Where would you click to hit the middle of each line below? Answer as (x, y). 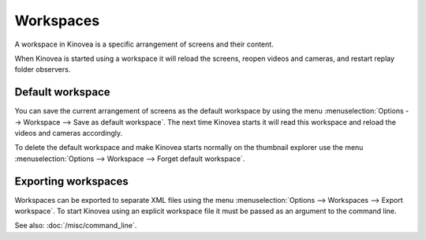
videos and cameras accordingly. (69, 133)
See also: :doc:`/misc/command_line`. (76, 226)
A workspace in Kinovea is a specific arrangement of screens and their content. (144, 44)
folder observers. (43, 69)
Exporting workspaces (72, 181)
